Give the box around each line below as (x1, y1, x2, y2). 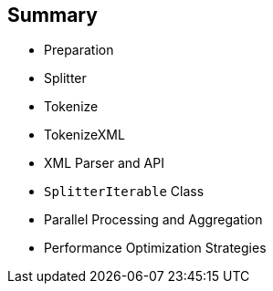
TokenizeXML (44, 127, 125, 143)
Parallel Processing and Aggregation (44, 212, 263, 228)
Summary (7, 4, 98, 26)
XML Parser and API (44, 155, 164, 171)
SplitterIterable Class (44, 183, 205, 200)
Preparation (44, 42, 114, 58)
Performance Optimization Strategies (44, 240, 267, 256)
